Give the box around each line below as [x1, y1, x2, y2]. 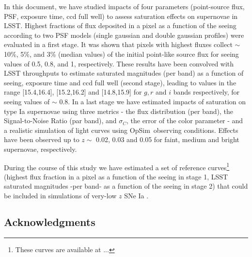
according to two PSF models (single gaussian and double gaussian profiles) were [4, 30, 244, 40]
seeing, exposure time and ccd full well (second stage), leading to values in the [4, 77, 236, 87]
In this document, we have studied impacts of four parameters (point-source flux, [4, 1, 245, 11]
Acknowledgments [4, 214, 95, 229]
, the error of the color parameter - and [126, 115, 243, 126]
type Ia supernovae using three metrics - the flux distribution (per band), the [4, 106, 234, 116]
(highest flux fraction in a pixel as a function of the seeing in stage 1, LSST [4, 171, 228, 181]
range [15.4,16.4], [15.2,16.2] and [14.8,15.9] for [4, 87, 142, 97]
